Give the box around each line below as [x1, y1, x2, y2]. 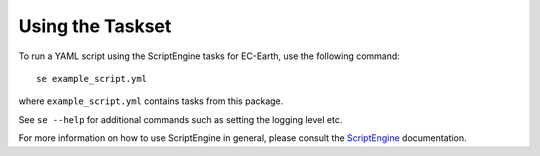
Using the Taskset [18, 15, 172, 37]
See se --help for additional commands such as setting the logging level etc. [18, 113, 343, 125]
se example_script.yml [36, 73, 148, 84]
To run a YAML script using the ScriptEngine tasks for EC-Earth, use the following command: [18, 50, 400, 62]
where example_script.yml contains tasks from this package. [18, 95, 284, 107]
